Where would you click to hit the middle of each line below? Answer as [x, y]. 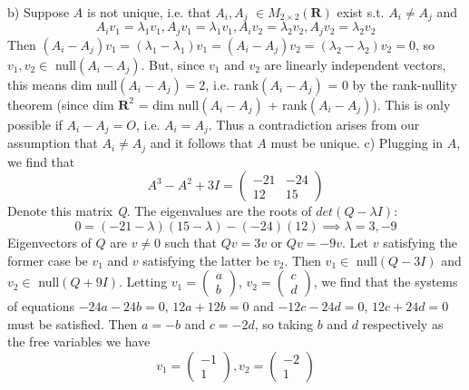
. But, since [173, 64]
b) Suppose [39, 12]
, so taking [284, 323]
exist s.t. [361, 12]
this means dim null [63, 84]
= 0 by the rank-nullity [392, 84]
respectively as [403, 323]
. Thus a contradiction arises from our [314, 124]
